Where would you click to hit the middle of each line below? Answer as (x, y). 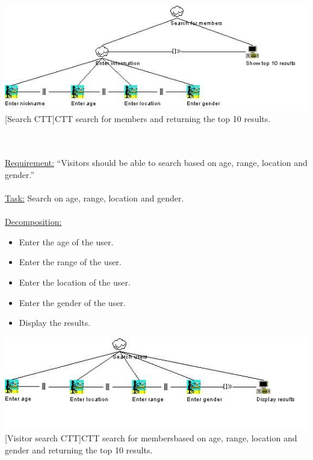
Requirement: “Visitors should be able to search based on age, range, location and (156, 163)
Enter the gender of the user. (72, 302)
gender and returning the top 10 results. (79, 449)
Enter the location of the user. (75, 282)
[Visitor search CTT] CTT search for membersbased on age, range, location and (151, 438)
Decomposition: (33, 222)
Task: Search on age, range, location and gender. (95, 198)
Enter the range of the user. (70, 262)
